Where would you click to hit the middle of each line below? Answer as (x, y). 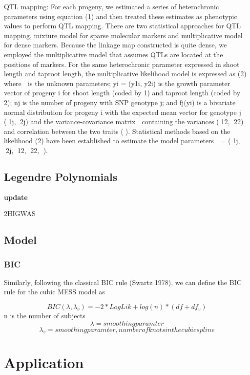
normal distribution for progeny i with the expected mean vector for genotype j (123, 112)
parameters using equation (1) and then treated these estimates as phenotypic (121, 16)
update (16, 197)
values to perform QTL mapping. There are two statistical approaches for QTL (123, 26)
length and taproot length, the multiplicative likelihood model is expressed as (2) (125, 74)
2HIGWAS (20, 213)
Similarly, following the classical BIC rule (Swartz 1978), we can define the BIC (123, 282)
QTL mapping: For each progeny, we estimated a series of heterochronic (112, 6)
